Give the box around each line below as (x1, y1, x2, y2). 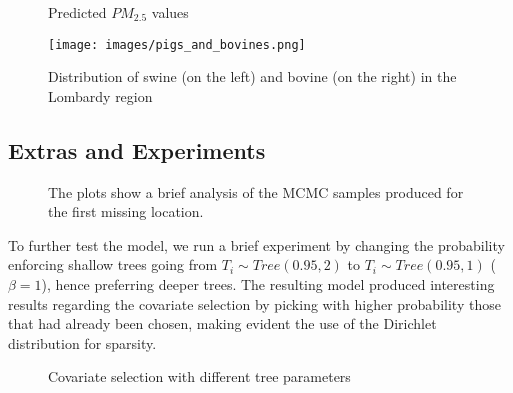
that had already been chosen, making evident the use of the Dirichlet (8, 313, 437, 334)
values (151, 2, 189, 22)
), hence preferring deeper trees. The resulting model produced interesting (41, 274, 495, 295)
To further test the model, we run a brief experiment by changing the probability (8, 234, 505, 255)
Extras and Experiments (8, 134, 266, 165)
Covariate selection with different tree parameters (48, 366, 351, 387)
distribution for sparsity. (8, 332, 157, 353)
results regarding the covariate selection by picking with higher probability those (8, 293, 501, 314)
